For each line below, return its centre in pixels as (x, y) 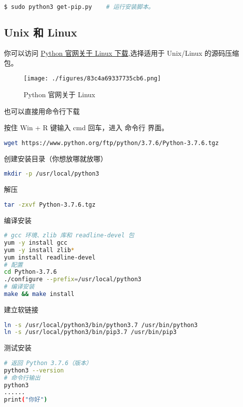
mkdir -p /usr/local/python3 (52, 174)
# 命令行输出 (22, 378)
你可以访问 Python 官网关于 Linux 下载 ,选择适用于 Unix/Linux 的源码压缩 (121, 53)
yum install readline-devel (50, 257)
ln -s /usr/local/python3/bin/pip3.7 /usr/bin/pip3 (90, 332)
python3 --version (34, 370)
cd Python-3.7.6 (30, 272)
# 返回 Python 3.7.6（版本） (48, 363)
